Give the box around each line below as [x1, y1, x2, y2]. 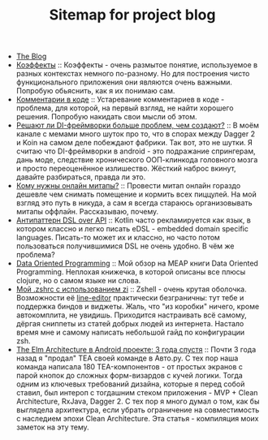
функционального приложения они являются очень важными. [15, 77, 233, 87]
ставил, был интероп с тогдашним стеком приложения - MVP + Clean [15, 388, 258, 398]
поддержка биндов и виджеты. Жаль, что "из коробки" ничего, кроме [15, 302, 260, 312]
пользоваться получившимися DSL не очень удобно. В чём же [15, 241, 235, 251]
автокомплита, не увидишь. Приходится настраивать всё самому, [15, 310, 247, 320]
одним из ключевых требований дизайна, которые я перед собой [15, 379, 245, 389]
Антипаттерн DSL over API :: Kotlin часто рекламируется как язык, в [15, 215, 252, 225]
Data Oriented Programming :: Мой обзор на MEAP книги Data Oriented [15, 258, 258, 269]
